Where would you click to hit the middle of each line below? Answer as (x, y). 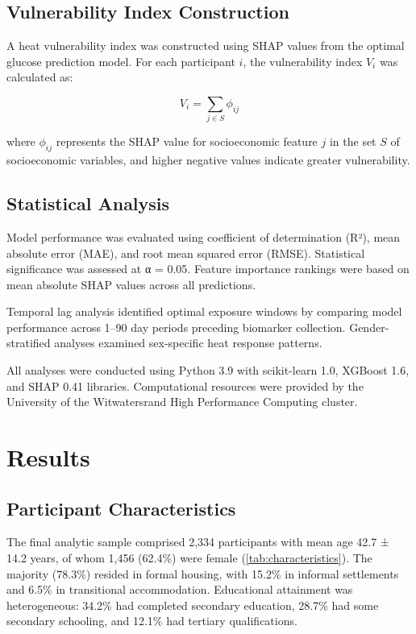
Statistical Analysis (88, 203)
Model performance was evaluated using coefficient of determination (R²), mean (204, 236)
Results (48, 457)
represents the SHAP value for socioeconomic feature (187, 141)
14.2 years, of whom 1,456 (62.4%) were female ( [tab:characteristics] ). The (189, 558)
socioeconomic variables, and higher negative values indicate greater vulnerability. (208, 160)
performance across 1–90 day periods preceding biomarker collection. (176, 327)
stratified (29, 343)
